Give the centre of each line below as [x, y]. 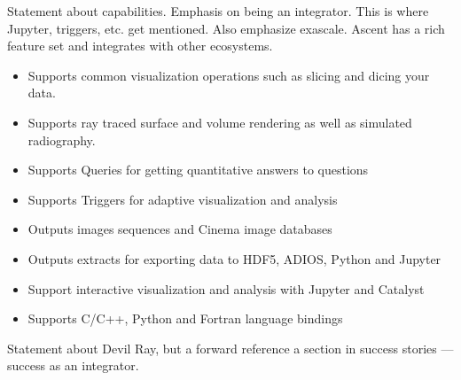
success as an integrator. [73, 365]
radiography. [62, 140]
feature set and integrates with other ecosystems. [140, 46]
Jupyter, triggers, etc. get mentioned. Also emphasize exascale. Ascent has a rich [226, 28]
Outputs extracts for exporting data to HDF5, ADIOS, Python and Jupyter [234, 258]
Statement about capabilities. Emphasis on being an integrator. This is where [218, 11]
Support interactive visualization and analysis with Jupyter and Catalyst [226, 288]
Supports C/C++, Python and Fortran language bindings [185, 318]
